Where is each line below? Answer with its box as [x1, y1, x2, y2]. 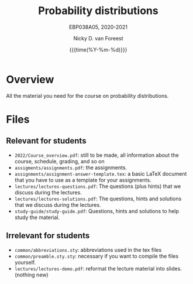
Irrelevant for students [6, 231, 90, 241]
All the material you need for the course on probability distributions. [6, 92, 169, 99]
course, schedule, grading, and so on [14, 158, 105, 165]
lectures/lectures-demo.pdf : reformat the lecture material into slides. [14, 265, 182, 272]
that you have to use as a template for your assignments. [14, 176, 151, 183]
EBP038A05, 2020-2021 [69, 23, 127, 30]
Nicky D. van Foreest [73, 35, 124, 42]
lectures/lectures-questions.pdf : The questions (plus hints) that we [14, 183, 181, 190]
